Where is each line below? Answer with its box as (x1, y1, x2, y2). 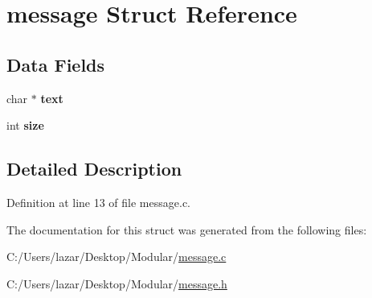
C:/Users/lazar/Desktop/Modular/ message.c (6, 248, 227, 265)
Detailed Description (6, 156, 182, 181)
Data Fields (6, 52, 105, 77)
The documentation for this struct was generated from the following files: (6, 221, 367, 238)
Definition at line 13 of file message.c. (6, 193, 190, 210)
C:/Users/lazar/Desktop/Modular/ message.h (6, 275, 227, 292)
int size (6, 117, 44, 134)
